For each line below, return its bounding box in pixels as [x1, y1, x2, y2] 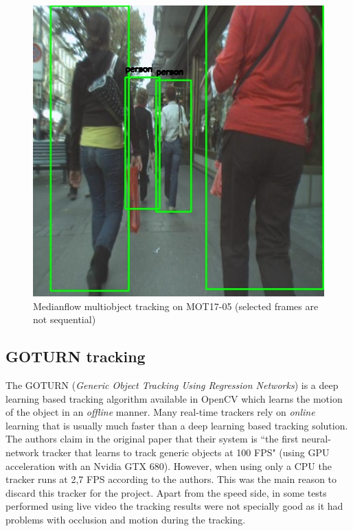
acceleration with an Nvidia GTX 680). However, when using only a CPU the [5, 458, 332, 473]
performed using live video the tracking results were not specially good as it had [5, 499, 343, 513]
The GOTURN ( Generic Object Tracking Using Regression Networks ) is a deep [5, 377, 339, 392]
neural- [301, 432, 331, 446]
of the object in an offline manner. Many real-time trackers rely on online [5, 405, 315, 419]
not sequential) [33, 312, 96, 327]
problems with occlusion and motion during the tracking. [5, 512, 246, 526]
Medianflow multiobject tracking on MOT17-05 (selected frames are [33, 298, 319, 313]
